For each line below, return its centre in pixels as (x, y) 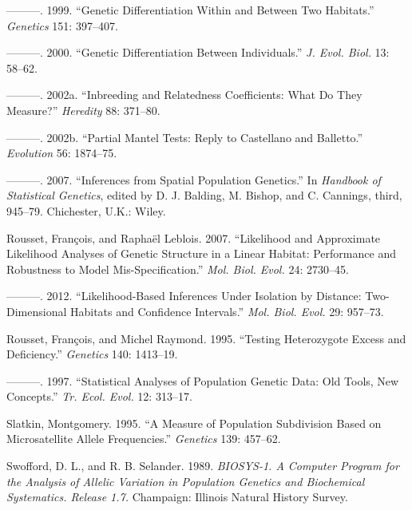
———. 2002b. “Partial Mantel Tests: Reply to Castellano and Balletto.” (185, 137)
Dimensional (37, 311)
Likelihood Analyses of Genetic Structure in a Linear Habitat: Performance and (201, 253)
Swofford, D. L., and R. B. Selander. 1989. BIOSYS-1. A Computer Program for (203, 466)
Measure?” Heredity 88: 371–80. (83, 110)
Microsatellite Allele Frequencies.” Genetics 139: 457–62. (144, 439)
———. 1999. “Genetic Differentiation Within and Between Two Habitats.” (190, 10)
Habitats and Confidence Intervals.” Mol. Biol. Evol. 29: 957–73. (227, 311)
